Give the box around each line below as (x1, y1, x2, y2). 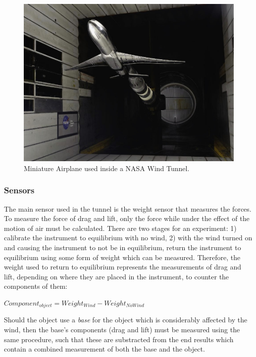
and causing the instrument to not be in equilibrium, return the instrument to (4, 242, 241, 252)
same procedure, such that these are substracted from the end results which (4, 334, 234, 344)
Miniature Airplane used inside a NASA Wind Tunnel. (24, 163, 190, 173)
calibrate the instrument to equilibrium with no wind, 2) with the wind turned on (4, 232, 253, 243)
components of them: (4, 281, 68, 291)
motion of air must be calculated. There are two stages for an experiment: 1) (4, 223, 237, 233)
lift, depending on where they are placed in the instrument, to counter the (4, 271, 229, 281)
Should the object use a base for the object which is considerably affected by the (4, 314, 248, 325)
